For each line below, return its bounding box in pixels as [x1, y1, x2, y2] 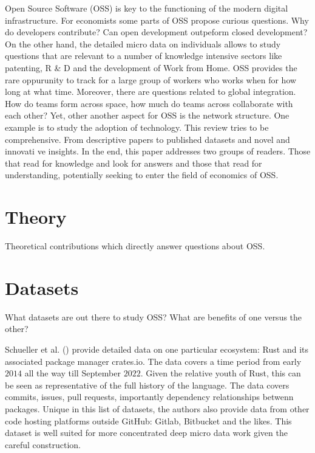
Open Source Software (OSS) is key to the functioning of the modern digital [5, 2, 288, 14]
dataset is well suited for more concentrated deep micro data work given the [5, 426, 288, 439]
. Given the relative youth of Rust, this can [140, 367, 301, 379]
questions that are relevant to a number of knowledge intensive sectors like [5, 49, 282, 62]
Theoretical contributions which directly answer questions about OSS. [5, 240, 265, 252]
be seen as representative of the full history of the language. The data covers [5, 378, 290, 391]
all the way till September [24, 367, 121, 379]
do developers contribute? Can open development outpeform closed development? [5, 26, 308, 38]
